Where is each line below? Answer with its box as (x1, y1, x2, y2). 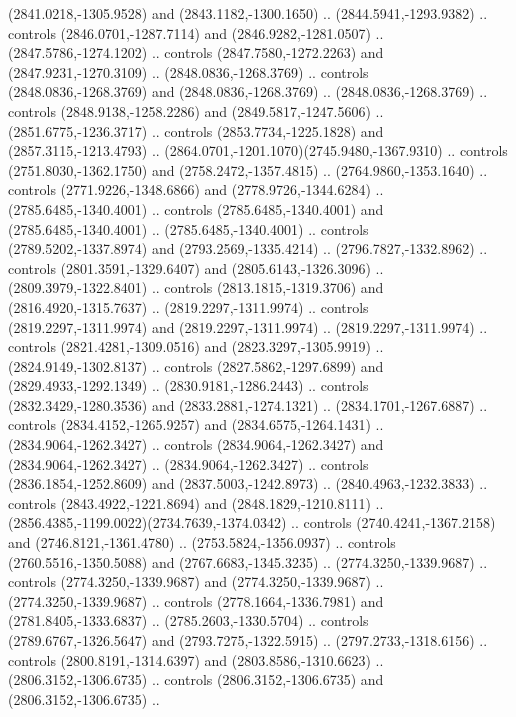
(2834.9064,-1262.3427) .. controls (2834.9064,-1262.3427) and (8, 434, 384, 455)
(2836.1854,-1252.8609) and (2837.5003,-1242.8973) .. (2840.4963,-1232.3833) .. (8, 473, 488, 494)
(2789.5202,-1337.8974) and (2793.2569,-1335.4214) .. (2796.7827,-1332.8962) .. (8, 238, 488, 259)
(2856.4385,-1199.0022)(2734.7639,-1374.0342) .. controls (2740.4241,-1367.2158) (8, 512, 496, 533)
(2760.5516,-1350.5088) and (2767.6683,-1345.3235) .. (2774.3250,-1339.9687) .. (8, 551, 488, 572)
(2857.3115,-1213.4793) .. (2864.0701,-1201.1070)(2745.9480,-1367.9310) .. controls (8, 140, 508, 161)
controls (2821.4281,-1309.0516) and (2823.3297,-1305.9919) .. (8, 336, 384, 357)
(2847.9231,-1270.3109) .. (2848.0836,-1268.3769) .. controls (8, 61, 369, 82)
